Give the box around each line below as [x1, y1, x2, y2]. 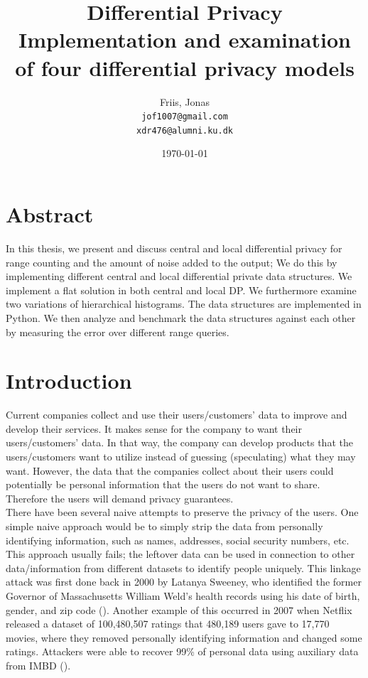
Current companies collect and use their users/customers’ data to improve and [6, 407, 347, 422]
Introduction [6, 366, 132, 395]
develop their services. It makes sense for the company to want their [6, 421, 302, 436]
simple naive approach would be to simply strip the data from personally [6, 518, 323, 533]
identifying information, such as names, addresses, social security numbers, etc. [6, 532, 350, 547]
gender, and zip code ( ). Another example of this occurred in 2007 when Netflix [6, 602, 352, 617]
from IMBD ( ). [6, 657, 71, 672]
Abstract [6, 200, 94, 228]
